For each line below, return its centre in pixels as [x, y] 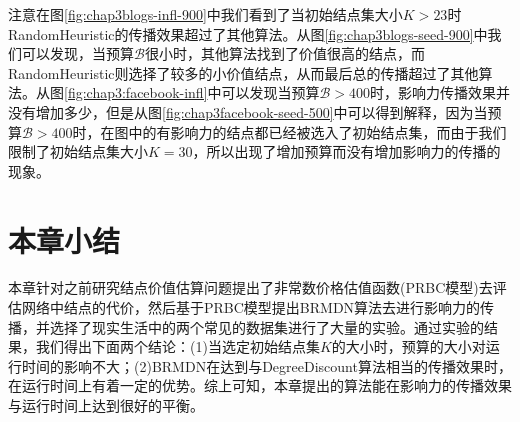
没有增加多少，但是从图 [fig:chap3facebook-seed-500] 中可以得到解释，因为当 [248, 111]
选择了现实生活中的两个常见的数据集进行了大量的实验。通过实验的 [266, 326]
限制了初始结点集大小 [78, 151]
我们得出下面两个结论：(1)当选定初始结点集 [177, 346]
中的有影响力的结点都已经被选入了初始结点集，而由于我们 [317, 131]
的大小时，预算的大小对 [408, 346]
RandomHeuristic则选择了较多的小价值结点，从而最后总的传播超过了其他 [243, 72]
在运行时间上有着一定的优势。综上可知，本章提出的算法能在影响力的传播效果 [260, 385]
